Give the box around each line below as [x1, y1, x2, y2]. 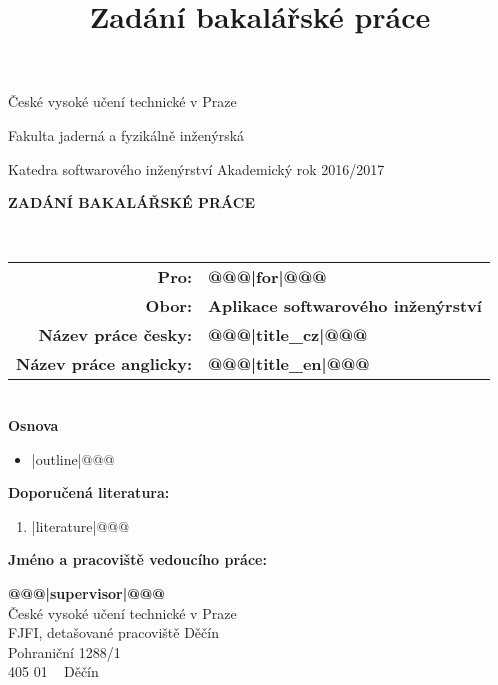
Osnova [8, 414, 59, 435]
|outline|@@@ [31, 448, 115, 469]
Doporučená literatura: [8, 482, 170, 503]
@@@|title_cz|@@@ [208, 323, 368, 347]
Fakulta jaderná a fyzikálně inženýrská [8, 124, 245, 145]
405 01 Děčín [8, 661, 99, 682]
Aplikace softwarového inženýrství [208, 294, 482, 318]
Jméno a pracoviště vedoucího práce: [8, 549, 267, 570]
